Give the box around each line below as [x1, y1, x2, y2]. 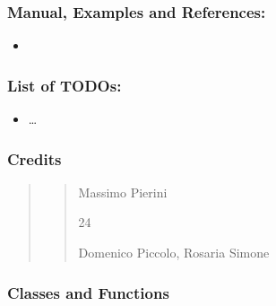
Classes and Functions [7, 281, 169, 303]
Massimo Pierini [78, 182, 168, 201]
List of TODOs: [7, 74, 122, 96]
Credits [7, 147, 62, 170]
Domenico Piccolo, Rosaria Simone [78, 243, 270, 262]
